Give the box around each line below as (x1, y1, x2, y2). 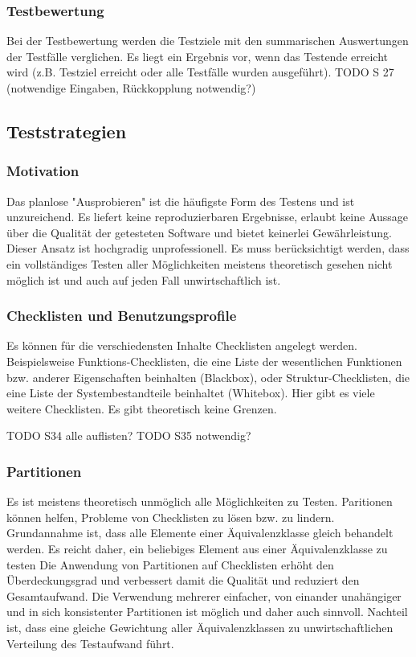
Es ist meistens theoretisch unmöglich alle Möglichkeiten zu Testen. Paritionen (6, 493, 393, 510)
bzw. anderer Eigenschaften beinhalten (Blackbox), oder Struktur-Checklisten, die (6, 368, 410, 385)
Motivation (6, 161, 80, 181)
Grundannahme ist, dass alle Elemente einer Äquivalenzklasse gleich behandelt (6, 524, 394, 541)
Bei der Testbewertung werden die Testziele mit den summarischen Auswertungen (6, 32, 409, 49)
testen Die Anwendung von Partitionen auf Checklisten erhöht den (6, 556, 334, 573)
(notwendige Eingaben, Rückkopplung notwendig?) (6, 80, 256, 96)
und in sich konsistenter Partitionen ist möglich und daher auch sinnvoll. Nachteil (6, 603, 408, 620)
